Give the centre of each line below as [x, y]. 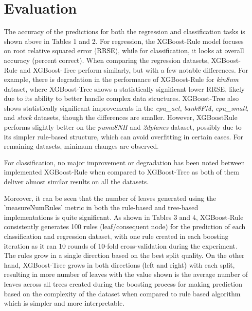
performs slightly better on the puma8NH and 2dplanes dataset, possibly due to [123, 127]
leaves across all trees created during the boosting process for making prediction [123, 283]
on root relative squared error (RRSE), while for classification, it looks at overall [124, 50]
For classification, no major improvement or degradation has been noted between [125, 162]
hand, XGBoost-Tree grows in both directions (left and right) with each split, [119, 264]
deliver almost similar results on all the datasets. [76, 182]
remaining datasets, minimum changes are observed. [81, 146]
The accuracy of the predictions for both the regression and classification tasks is [125, 31]
